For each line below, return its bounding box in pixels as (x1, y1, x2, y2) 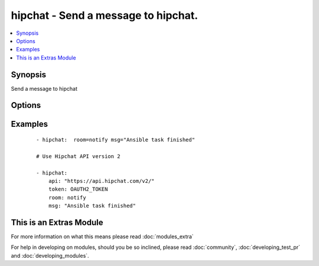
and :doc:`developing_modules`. (11, 252, 89, 259)
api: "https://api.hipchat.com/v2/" (48, 178, 155, 184)
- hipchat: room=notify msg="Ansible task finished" (36, 136, 195, 143)
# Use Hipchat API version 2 (36, 153, 121, 159)
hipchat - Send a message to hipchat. (11, 9, 198, 22)
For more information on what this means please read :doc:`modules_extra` (11, 233, 194, 240)
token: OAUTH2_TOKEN (48, 186, 108, 193)
